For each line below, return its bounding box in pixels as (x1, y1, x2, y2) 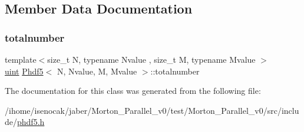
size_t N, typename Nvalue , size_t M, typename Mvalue (47, 53, 256, 65)
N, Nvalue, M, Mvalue (57, 65, 137, 77)
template (5, 53, 37, 65)
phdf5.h (17, 116, 45, 128)
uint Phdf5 (5, 65, 44, 77)
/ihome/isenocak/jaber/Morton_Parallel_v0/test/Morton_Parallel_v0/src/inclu (5, 104, 299, 116)
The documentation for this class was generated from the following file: (5, 84, 261, 97)
